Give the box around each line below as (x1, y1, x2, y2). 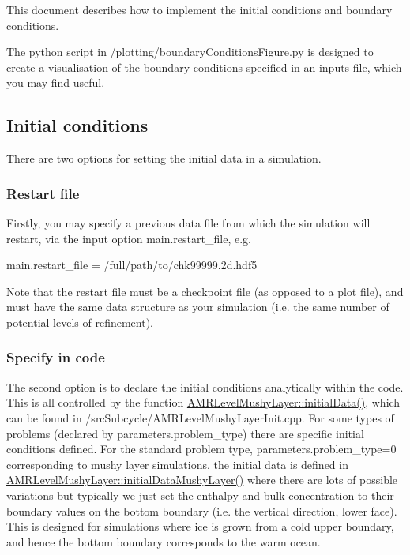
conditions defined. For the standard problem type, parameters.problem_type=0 (6, 441, 397, 457)
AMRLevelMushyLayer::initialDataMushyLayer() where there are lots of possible (6, 471, 398, 488)
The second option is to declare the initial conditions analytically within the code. (6, 378, 404, 395)
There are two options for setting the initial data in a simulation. (6, 150, 322, 167)
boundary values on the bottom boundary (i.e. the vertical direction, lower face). (6, 502, 397, 519)
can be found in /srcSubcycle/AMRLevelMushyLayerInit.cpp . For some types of (6, 409, 394, 426)
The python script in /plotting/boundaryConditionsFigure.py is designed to (6, 43, 374, 60)
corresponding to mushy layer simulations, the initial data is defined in (6, 456, 348, 472)
